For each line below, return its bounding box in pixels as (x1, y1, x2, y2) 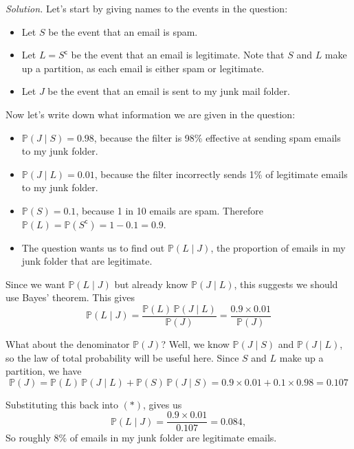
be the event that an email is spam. (48, 24, 198, 39)
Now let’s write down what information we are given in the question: (5, 107, 296, 121)
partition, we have (5, 364, 82, 378)
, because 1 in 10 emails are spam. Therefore (76, 203, 263, 217)
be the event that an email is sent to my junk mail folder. (47, 84, 290, 98)
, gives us (143, 397, 182, 411)
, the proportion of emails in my (210, 240, 346, 254)
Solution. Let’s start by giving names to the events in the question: (5, 1, 288, 15)
